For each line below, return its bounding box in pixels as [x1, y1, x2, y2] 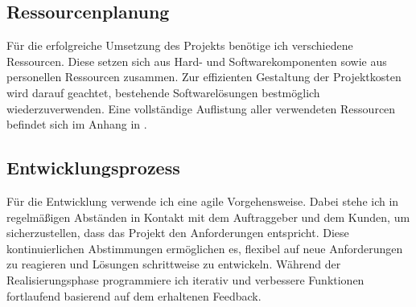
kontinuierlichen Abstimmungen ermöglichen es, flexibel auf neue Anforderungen [6, 239, 403, 256]
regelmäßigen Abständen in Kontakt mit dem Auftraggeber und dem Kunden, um [6, 208, 410, 225]
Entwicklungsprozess [6, 155, 180, 180]
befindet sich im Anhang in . [6, 116, 147, 133]
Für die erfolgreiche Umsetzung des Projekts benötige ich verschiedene [6, 37, 353, 54]
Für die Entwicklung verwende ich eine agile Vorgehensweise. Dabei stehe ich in [6, 192, 399, 209]
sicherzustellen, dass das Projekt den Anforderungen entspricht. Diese [6, 224, 349, 241]
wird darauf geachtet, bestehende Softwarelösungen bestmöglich [6, 84, 320, 100]
